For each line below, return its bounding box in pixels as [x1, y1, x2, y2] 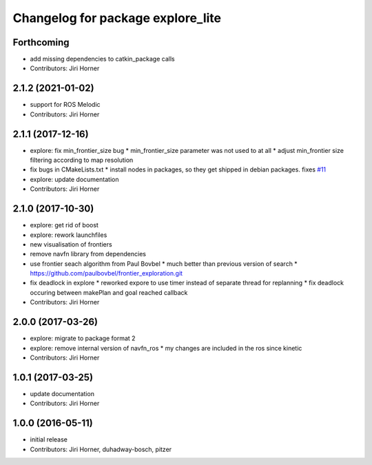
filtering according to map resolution [30, 156, 134, 165]
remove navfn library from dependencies [30, 250, 146, 258]
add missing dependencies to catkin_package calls [30, 55, 175, 63]
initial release [30, 435, 68, 444]
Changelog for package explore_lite [12, 10, 222, 25]
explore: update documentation [30, 175, 119, 183]
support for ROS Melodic [30, 101, 101, 109]
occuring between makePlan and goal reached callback [30, 288, 188, 296]
